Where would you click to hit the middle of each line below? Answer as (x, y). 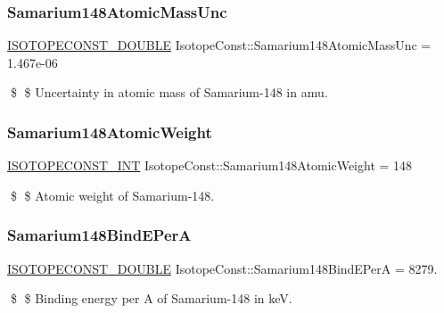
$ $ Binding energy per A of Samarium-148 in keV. (151, 298)
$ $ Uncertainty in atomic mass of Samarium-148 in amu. (169, 92)
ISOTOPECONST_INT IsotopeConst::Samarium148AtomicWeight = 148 (210, 165)
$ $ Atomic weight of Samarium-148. (112, 195)
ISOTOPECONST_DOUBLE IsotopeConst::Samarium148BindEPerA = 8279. (222, 268)
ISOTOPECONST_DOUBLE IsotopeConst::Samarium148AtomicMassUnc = (219, 45)
